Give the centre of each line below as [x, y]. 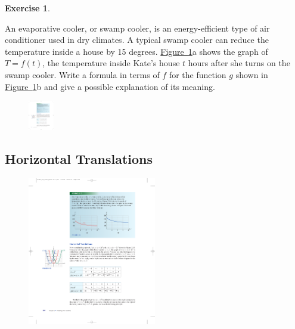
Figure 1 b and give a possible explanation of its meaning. [110, 86]
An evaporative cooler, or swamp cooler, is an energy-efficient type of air [137, 28]
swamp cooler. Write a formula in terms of [82, 74]
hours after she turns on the [239, 63]
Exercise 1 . [27, 8]
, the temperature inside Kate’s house [111, 63]
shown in [252, 74]
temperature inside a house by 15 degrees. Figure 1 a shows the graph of [136, 51]
